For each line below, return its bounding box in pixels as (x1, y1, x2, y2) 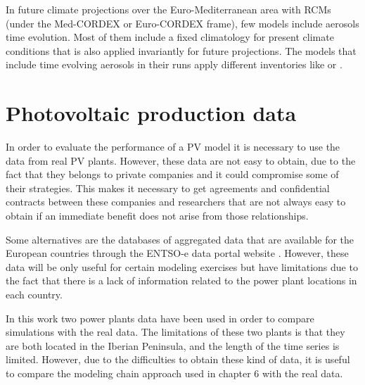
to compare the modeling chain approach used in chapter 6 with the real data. (6, 366, 343, 380)
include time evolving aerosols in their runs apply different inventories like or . (6, 57, 342, 72)
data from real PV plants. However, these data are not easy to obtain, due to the (6, 153, 356, 168)
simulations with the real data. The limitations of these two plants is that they (6, 324, 345, 339)
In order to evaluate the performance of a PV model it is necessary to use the (6, 139, 340, 154)
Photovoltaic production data (6, 99, 297, 127)
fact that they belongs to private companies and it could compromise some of (6, 167, 339, 182)
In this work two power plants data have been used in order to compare (6, 310, 314, 325)
